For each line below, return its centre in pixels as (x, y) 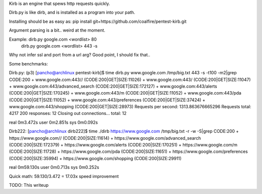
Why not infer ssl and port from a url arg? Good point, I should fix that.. (80, 55)
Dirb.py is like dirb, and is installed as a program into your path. (72, 13)
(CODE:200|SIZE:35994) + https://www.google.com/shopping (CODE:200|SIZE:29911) (95, 158)
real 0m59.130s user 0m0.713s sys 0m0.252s (54, 167)
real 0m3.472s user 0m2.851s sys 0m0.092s (53, 122)
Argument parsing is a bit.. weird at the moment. (57, 30)
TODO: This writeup (29, 185)
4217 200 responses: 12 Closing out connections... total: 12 (68, 113)
